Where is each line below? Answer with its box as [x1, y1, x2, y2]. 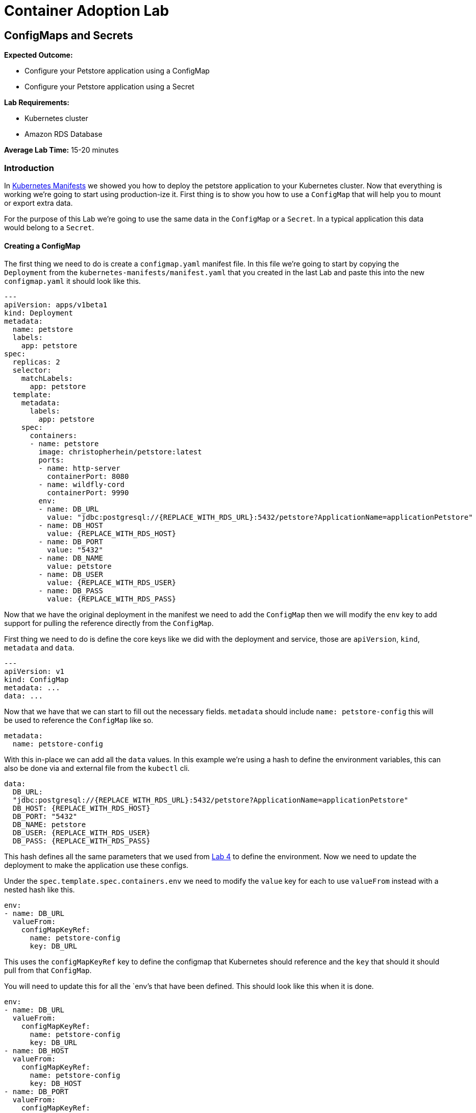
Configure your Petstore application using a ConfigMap [24, 66, 210, 76]
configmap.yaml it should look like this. [4, 277, 141, 286]
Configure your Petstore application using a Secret [24, 82, 194, 91]
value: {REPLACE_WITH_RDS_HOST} [47, 529, 177, 538]
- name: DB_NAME [38, 554, 103, 563]
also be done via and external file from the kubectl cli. [4, 764, 190, 773]
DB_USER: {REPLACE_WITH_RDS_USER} [12, 829, 151, 837]
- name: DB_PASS [38, 587, 103, 595]
